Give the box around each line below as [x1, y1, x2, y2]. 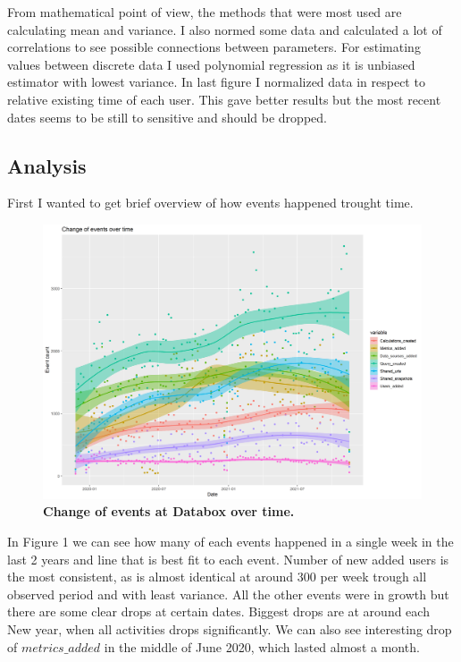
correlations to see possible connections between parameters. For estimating [7, 38, 421, 56]
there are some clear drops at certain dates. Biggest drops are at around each [7, 602, 430, 621]
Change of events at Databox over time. [43, 502, 295, 521]
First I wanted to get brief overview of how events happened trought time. [7, 193, 414, 212]
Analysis [7, 151, 87, 179]
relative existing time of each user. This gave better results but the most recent [7, 89, 441, 108]
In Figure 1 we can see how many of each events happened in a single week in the [7, 531, 454, 550]
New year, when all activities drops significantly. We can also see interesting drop [7, 619, 452, 638]
